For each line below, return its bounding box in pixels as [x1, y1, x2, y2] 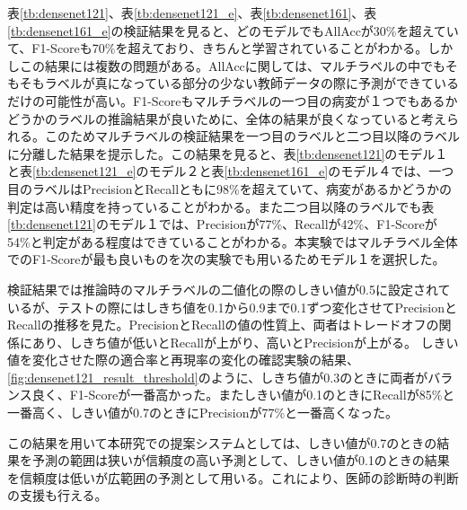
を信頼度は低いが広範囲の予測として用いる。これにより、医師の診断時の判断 [7, 468, 459, 487]
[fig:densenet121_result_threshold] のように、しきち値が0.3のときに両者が [7, 367, 428, 386]
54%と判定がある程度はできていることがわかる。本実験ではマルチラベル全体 [7, 232, 458, 251]
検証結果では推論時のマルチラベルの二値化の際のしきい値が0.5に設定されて [7, 279, 451, 298]
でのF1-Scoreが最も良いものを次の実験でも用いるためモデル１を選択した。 [7, 250, 445, 268]
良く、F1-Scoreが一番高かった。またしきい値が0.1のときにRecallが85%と [31, 385, 455, 404]
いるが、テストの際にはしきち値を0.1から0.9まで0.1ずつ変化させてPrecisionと [7, 297, 457, 316]
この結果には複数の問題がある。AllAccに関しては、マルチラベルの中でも [19, 56, 445, 75]
